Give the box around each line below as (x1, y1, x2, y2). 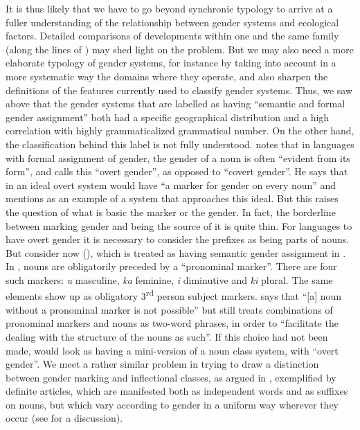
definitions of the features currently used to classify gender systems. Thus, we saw (6, 82, 352, 97)
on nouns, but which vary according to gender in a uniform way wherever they (6, 397, 339, 411)
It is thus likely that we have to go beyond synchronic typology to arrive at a (6, 1, 333, 15)
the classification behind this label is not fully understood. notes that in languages (6, 136, 354, 151)
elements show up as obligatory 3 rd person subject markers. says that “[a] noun (6, 287, 342, 303)
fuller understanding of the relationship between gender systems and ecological (6, 15, 339, 29)
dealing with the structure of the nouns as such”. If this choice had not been (6, 329, 328, 343)
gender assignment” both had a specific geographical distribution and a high (6, 109, 330, 124)
